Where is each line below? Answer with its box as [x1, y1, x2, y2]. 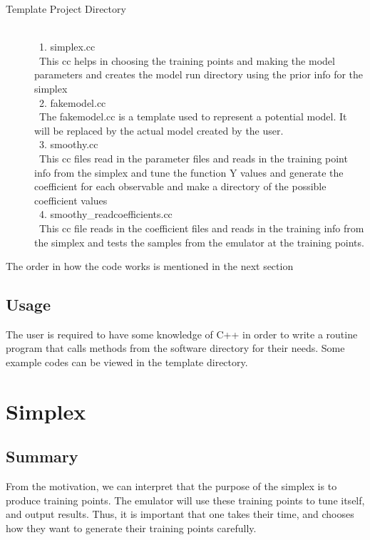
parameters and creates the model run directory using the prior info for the [34, 67, 364, 82]
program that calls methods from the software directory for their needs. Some [6, 341, 345, 355]
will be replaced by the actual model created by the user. [34, 123, 284, 137]
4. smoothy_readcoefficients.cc [38, 207, 173, 222]
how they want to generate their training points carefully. [6, 521, 257, 536]
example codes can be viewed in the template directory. [6, 355, 248, 370]
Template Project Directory [6, 1, 126, 16]
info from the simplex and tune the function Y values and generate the [34, 165, 344, 180]
